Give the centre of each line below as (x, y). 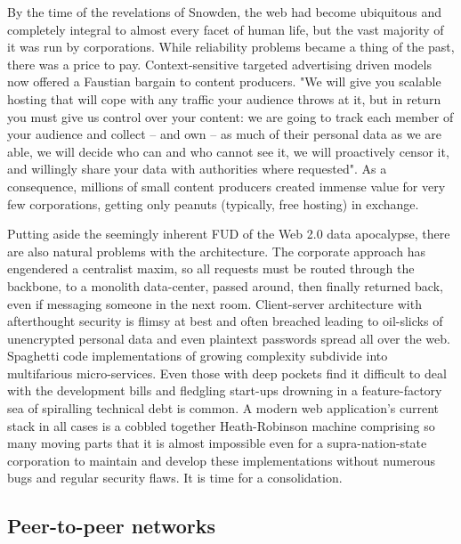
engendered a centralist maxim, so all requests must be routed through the (211, 268)
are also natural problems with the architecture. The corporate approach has (216, 251)
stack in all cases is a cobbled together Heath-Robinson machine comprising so (221, 425)
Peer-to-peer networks (111, 526)
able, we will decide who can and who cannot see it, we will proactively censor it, (228, 151)
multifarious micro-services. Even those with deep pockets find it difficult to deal (227, 373)
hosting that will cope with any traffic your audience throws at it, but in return (224, 98)
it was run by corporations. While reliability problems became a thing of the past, (231, 47)
